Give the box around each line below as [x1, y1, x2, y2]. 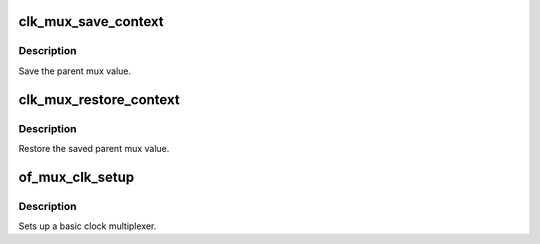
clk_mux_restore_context [18, 91, 180, 108]
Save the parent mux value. [18, 65, 132, 77]
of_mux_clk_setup [18, 168, 135, 185]
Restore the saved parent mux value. [18, 142, 170, 154]
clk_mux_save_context [18, 13, 164, 30]
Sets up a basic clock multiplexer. [18, 220, 157, 232]
